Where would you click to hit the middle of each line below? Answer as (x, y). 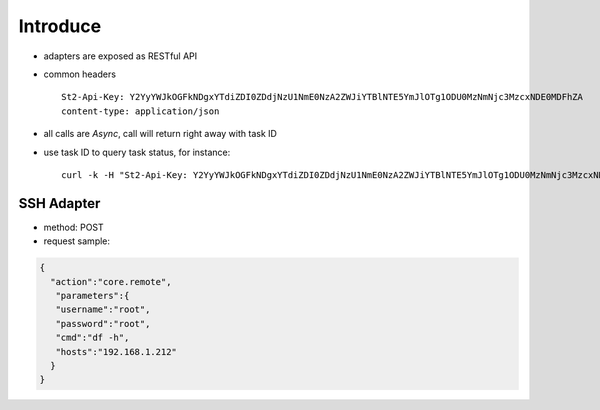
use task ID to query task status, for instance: (137, 152)
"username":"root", (103, 309)
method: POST (73, 227)
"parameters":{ (92, 295)
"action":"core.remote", (111, 281)
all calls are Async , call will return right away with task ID (160, 134)
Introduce (60, 26)
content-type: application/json (140, 111)
